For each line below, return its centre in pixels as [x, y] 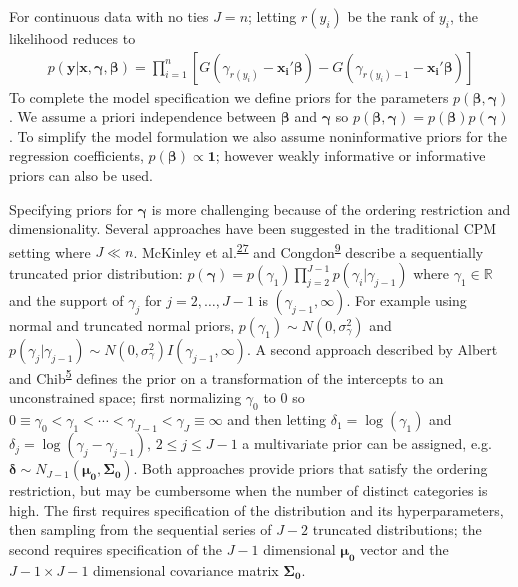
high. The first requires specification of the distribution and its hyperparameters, [256, 509]
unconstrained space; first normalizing [125, 397]
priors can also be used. [81, 175]
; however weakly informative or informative [350, 155]
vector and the [404, 548]
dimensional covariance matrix [186, 569]
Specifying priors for [71, 208]
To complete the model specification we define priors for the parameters [229, 96]
